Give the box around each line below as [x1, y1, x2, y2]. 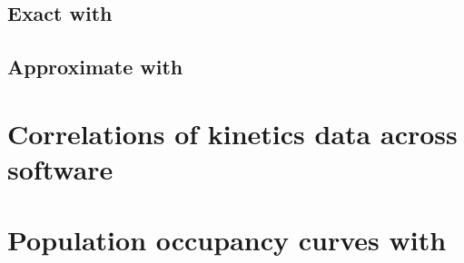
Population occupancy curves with [7, 221, 447, 258]
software [7, 150, 114, 187]
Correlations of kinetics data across [7, 114, 458, 151]
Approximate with [7, 53, 183, 81]
